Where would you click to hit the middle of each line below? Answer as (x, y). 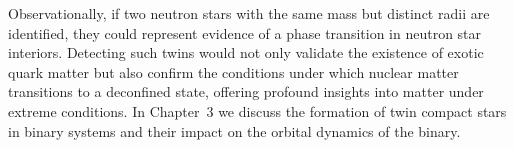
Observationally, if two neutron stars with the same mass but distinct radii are (249, 13)
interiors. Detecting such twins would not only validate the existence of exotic (246, 52)
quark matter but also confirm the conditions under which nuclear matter (233, 71)
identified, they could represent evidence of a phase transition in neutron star (245, 32)
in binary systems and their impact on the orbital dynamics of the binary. (234, 130)
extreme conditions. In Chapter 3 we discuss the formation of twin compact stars (257, 110)
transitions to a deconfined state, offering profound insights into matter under (246, 91)
